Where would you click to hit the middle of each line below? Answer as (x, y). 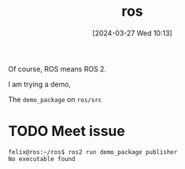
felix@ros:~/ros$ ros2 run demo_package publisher (93, 152)
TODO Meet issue (67, 131)
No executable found (42, 159)
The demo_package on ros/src (55, 99)
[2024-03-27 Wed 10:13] (132, 33)
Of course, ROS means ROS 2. (57, 68)
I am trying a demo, (40, 84)
